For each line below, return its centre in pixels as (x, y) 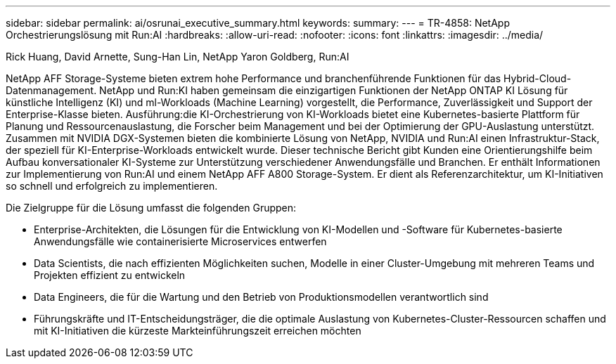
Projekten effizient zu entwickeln (110, 275)
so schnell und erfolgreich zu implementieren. (112, 186)
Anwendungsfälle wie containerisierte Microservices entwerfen (180, 241)
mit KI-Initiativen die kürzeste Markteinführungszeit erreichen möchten (198, 331)
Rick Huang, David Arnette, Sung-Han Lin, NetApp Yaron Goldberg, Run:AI (178, 57)
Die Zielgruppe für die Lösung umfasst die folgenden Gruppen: (151, 208)
